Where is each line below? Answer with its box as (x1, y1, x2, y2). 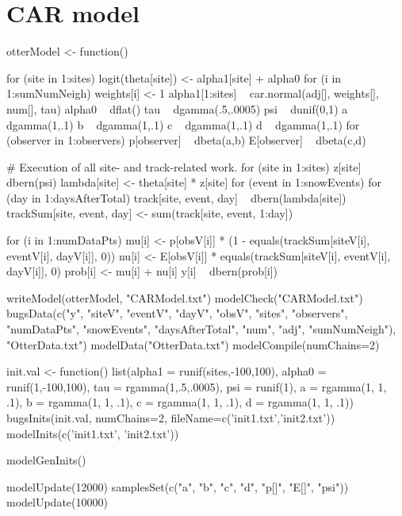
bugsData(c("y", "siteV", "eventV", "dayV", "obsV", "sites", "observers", (6, 305, 348, 322)
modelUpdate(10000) (6, 494, 108, 510)
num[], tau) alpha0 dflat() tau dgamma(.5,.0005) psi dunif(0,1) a (6, 100, 348, 117)
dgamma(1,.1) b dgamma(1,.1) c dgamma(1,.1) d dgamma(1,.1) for (6, 116, 360, 133)
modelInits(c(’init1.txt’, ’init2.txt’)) (6, 425, 179, 441)
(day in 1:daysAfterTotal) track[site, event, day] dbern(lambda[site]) (6, 189, 346, 206)
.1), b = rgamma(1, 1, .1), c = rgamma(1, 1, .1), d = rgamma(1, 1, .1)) (6, 394, 354, 410)
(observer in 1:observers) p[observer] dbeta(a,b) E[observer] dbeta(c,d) (6, 132, 366, 148)
